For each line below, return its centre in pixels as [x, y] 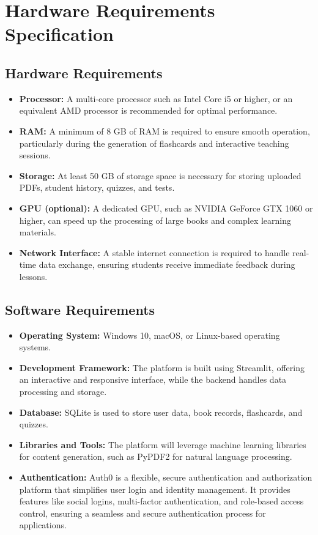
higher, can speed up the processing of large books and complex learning [155, 220]
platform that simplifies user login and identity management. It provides [155, 489]
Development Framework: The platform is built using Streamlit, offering [162, 367]
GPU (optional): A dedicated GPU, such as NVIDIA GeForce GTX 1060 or [166, 208]
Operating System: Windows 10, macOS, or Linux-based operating [150, 335]
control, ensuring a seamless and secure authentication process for [142, 513]
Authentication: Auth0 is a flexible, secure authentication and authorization [166, 477]
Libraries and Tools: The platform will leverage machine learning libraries [163, 444]
